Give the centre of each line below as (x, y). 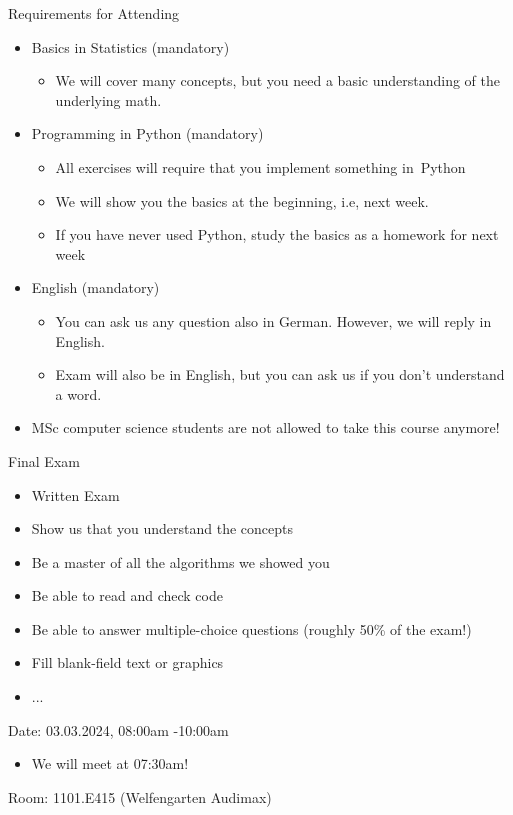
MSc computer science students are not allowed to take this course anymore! (265, 427)
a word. (78, 393)
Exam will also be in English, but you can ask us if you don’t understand (280, 374)
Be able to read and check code (127, 595)
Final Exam (44, 460)
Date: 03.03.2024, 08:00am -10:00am (118, 729)
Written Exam (75, 494)
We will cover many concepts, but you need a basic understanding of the (278, 80)
